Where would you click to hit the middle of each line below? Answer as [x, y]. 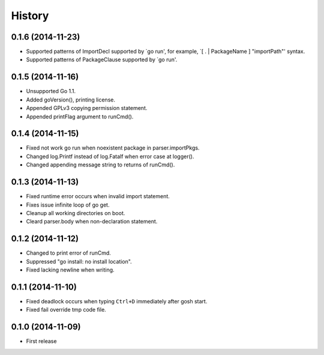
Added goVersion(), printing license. [70, 100]
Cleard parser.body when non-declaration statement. [92, 222]
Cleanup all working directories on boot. [76, 213]
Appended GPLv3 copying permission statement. [87, 108]
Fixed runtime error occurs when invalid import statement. [98, 196]
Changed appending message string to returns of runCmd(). [100, 165]
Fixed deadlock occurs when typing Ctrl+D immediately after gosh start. [117, 301]
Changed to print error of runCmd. [68, 253]
